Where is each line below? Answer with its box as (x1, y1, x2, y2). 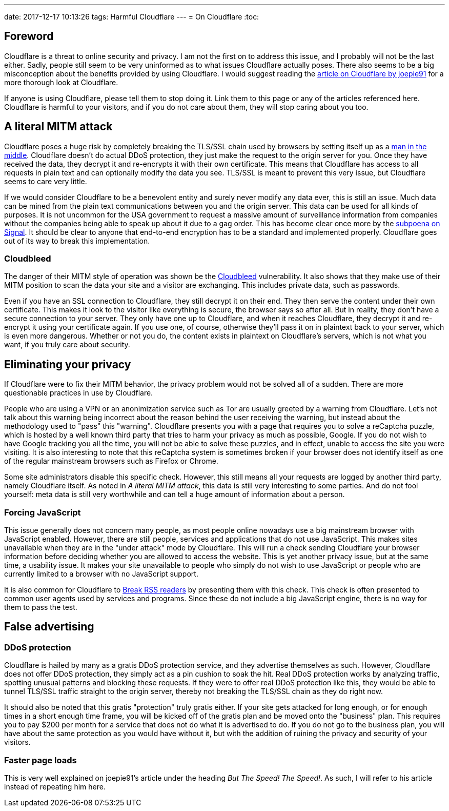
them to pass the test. (4, 603, 77, 612)
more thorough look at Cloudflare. (4, 77, 118, 87)
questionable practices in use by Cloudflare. (4, 388, 153, 398)
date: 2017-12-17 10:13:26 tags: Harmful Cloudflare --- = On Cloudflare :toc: (4, 12, 259, 21)
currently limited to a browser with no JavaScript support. (4, 569, 198, 579)
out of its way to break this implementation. (4, 236, 150, 245)
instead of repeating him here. (4, 782, 106, 791)
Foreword (4, 30, 54, 43)
